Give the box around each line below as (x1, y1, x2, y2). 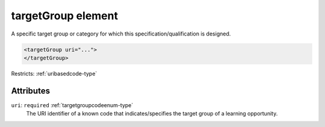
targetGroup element (11, 9, 119, 22)
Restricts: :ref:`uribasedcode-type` (11, 70, 97, 77)
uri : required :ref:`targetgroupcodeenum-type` (11, 101, 134, 108)
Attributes (11, 85, 51, 96)
